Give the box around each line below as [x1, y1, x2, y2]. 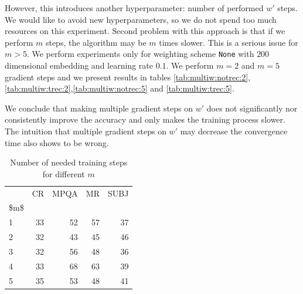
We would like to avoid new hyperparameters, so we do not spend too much [5, 13, 277, 25]
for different [42, 167, 85, 180]
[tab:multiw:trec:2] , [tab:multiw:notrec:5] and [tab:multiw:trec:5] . [5, 82, 234, 94]
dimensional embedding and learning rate [5, 59, 153, 72]
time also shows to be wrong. [5, 136, 109, 148]
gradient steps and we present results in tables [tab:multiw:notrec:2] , [5, 70, 251, 83]
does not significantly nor [206, 102, 298, 114]
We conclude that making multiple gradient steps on [5, 102, 193, 114]
